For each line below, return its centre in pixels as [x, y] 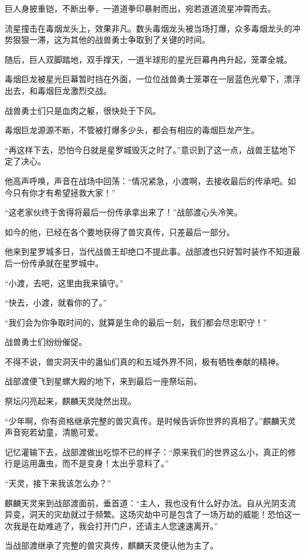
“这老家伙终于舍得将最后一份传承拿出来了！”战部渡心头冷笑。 [124, 212]
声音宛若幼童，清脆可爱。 [54, 432]
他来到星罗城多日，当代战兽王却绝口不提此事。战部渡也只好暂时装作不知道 [148, 251]
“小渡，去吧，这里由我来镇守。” [64, 282]
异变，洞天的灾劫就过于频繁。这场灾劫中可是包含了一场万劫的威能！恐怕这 [148, 514]
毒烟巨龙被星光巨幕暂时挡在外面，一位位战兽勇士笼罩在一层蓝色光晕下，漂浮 [152, 79]
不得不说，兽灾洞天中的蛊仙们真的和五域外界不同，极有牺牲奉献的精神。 [144, 361]
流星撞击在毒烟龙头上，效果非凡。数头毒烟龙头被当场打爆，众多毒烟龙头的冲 [152, 28]
